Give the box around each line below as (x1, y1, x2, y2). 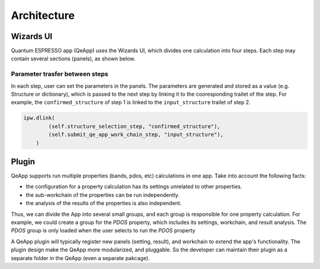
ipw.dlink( (23, 115, 55, 121)
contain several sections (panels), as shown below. (11, 55, 136, 62)
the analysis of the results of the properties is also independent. (25, 200, 182, 207)
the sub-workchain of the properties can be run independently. (25, 191, 180, 198)
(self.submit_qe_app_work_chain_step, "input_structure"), (48, 131, 224, 138)
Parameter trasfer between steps (11, 70, 108, 78)
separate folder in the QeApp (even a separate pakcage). (11, 254, 151, 261)
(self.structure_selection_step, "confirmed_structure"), (48, 123, 220, 129)
